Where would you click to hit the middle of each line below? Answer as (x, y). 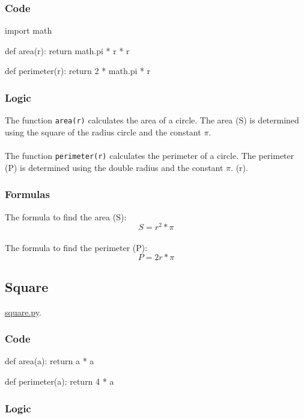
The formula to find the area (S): (66, 216)
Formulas (27, 194)
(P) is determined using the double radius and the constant (114, 167)
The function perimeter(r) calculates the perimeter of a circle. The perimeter (150, 156)
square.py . (23, 312)
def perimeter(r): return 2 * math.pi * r (78, 71)
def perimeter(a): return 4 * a (59, 381)
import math (29, 30)
